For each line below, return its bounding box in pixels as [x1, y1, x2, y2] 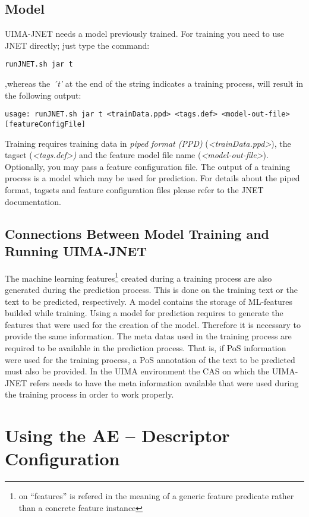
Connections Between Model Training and [5, 224, 269, 242]
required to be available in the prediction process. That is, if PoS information [5, 341, 286, 354]
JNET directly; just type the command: [5, 39, 150, 51]
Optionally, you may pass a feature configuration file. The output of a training [5, 160, 291, 172]
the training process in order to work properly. [5, 388, 174, 401]
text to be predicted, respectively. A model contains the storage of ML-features [5, 295, 293, 307]
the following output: [5, 89, 81, 101]
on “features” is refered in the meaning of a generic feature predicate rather [18, 490, 294, 502]
